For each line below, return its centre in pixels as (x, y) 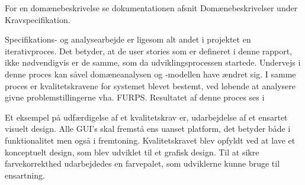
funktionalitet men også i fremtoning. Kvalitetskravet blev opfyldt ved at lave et (150, 140)
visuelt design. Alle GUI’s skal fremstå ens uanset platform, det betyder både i (148, 129)
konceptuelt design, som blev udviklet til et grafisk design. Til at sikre (132, 152)
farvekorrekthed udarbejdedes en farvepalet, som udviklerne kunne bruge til (142, 163)
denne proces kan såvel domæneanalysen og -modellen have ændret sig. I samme (150, 74)
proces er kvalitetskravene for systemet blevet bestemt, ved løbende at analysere (150, 85)
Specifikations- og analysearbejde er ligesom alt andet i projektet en (128, 39)
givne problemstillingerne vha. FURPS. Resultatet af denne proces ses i (135, 97)
